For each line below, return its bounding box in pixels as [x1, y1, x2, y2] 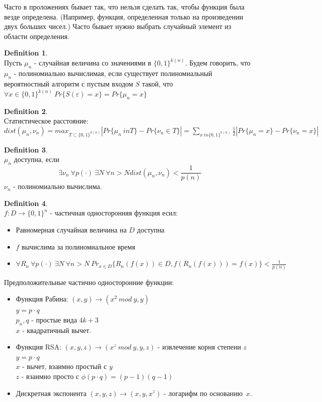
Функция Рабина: [15, 293, 68, 304]
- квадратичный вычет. [22, 324, 91, 335]
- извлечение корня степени [157, 341, 241, 352]
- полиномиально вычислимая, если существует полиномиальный [13, 68, 212, 78]
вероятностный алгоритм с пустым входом [4, 78, 133, 88]
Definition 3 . [4, 144, 48, 154]
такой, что [142, 78, 173, 88]
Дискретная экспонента [15, 387, 86, 398]
